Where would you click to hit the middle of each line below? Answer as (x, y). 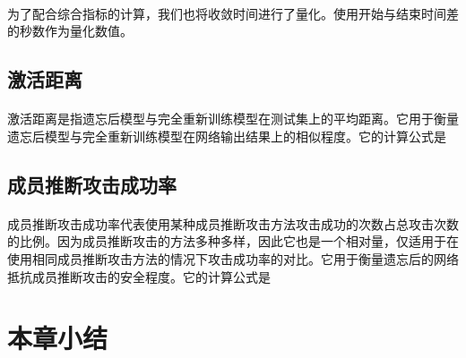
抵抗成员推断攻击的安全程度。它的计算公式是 (139, 276)
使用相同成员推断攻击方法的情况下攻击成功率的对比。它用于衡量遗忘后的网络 (233, 258)
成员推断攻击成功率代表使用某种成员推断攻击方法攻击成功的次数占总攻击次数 (233, 223)
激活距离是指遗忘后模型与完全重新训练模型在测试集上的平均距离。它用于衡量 (233, 119)
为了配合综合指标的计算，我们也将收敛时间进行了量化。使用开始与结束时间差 (233, 13)
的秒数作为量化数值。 (70, 31)
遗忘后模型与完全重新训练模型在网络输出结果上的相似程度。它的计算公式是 (227, 136)
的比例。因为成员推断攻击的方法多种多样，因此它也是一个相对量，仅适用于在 (233, 241)
